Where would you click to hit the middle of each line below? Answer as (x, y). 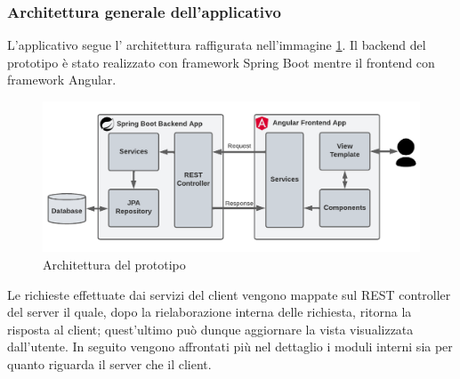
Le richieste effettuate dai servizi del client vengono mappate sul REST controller (229, 294)
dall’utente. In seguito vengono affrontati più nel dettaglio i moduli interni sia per (230, 347)
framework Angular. (62, 80)
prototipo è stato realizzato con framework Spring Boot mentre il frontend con (221, 62)
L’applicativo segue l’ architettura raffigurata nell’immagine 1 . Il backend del (217, 45)
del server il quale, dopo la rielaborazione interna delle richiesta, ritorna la (210, 312)
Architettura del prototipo (114, 264)
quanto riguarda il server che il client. (109, 363)
